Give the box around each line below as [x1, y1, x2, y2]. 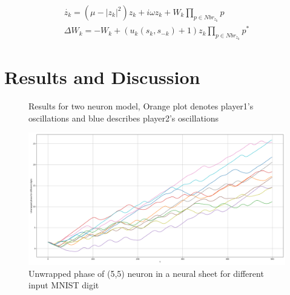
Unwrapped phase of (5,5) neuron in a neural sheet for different [28, 267, 264, 279]
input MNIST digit [28, 279, 99, 291]
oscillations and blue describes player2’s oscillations [28, 111, 219, 124]
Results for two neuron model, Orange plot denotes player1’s [28, 100, 254, 112]
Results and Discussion [4, 65, 200, 89]
